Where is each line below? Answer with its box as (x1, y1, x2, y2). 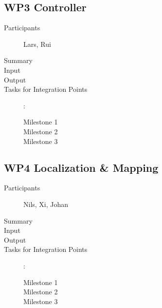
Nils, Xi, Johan (23, 199, 69, 209)
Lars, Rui (23, 39, 51, 49)
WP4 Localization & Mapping (4, 160, 159, 175)
